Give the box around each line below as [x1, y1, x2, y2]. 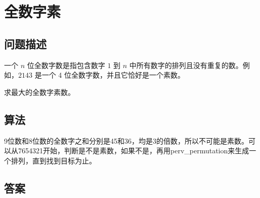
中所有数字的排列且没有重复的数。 [129, 59, 243, 70]
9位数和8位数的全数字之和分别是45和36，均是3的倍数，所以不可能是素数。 [4, 135, 248, 146]
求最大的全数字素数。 [4, 86, 75, 97]
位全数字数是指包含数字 [27, 59, 105, 70]
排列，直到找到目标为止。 [11, 155, 96, 166]
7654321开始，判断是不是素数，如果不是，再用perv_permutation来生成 [18, 145, 249, 156]
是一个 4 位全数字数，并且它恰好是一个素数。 [34, 70, 185, 80]
